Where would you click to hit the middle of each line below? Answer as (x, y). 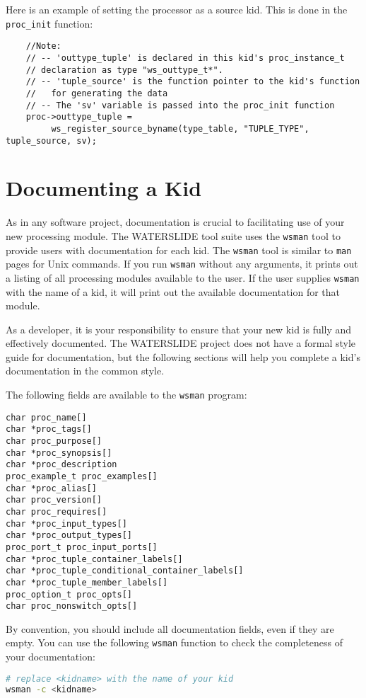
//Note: (43, 46)
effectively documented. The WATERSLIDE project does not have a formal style (181, 343)
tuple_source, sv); (51, 141)
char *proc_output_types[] (69, 536)
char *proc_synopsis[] (59, 453)
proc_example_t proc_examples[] (82, 476)
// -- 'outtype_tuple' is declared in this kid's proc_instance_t (185, 58)
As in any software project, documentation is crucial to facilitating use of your (175, 222)
